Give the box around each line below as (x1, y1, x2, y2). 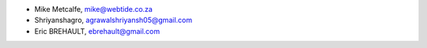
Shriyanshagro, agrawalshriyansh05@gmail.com (34, 16, 193, 25)
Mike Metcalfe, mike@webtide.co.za (34, 5, 153, 13)
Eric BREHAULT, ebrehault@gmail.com (34, 26, 161, 35)
